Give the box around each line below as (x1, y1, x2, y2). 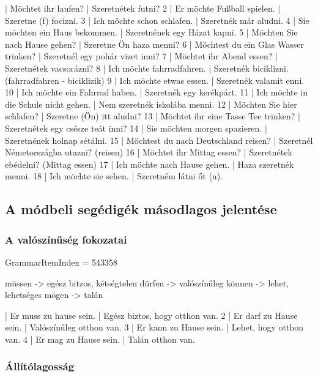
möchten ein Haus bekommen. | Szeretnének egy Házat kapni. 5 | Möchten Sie (5, 26, 298, 39)
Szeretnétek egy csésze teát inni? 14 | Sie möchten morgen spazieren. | (5, 121, 267, 134)
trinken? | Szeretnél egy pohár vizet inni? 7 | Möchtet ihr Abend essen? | (5, 50, 278, 62)
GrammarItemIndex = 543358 (5, 255, 118, 268)
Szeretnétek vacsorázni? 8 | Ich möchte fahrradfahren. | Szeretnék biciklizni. (5, 61, 289, 74)
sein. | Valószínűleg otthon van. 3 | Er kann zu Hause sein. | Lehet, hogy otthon (5, 321, 304, 334)
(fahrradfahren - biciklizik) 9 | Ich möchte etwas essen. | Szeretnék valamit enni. (5, 73, 305, 86)
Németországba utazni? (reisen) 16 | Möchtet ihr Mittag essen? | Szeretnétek (5, 146, 292, 159)
